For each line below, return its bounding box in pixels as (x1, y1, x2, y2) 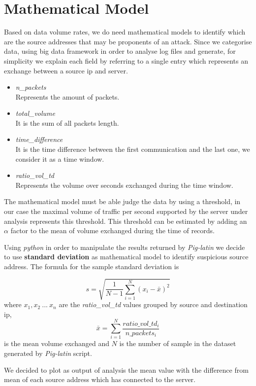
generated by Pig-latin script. (4, 348, 92, 358)
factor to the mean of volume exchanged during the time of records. (10, 225, 215, 236)
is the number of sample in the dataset (119, 338, 236, 349)
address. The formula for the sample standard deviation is (4, 261, 179, 271)
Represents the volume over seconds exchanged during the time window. (15, 179, 233, 190)
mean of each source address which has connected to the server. (4, 374, 195, 385)
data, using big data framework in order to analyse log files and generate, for (4, 46, 236, 56)
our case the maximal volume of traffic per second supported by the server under (4, 206, 248, 216)
